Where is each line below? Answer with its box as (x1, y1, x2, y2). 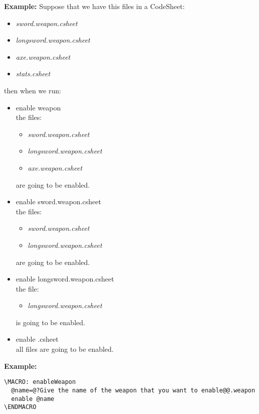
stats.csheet (16, 68, 51, 79)
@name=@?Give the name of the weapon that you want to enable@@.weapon (11, 386, 255, 394)
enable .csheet (16, 334, 59, 344)
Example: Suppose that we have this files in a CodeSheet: (4, 1, 185, 11)
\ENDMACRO (4, 403, 37, 411)
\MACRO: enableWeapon (4, 378, 76, 386)
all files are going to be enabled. (16, 344, 114, 354)
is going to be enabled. (16, 317, 85, 327)
